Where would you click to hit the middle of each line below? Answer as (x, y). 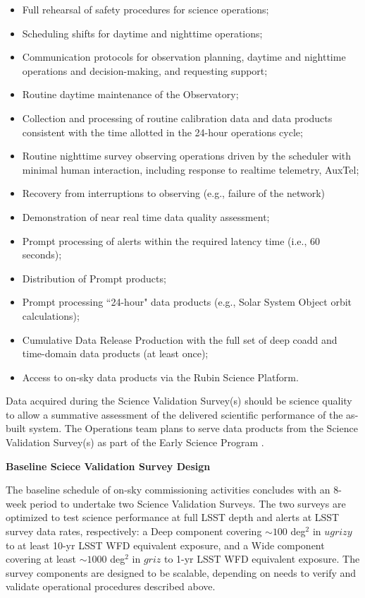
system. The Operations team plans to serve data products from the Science (193, 428)
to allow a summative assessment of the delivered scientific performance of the (174, 414)
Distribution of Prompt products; (94, 278)
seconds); (42, 255)
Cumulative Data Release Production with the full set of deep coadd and (180, 339)
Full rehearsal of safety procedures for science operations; (146, 9)
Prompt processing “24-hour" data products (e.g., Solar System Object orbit (187, 302)
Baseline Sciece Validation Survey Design (108, 466)
